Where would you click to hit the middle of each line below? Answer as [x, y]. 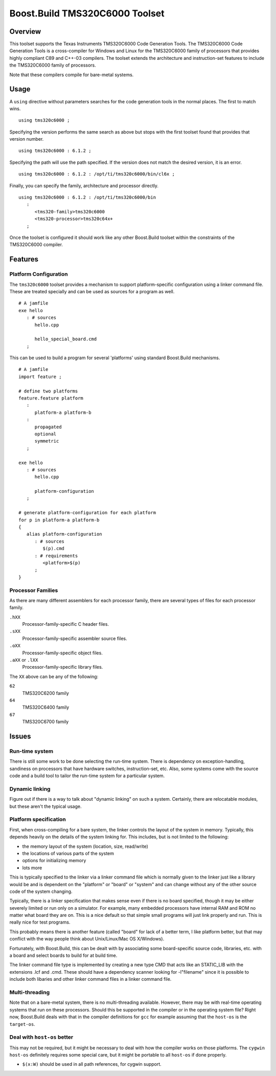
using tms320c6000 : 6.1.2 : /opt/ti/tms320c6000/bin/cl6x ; [97, 174]
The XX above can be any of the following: [54, 676]
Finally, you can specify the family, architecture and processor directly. [84, 185]
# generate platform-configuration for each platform [87, 513]
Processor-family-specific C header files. [66, 624]
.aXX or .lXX [24, 660]
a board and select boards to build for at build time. [63, 956]
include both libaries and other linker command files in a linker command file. [90, 979]
